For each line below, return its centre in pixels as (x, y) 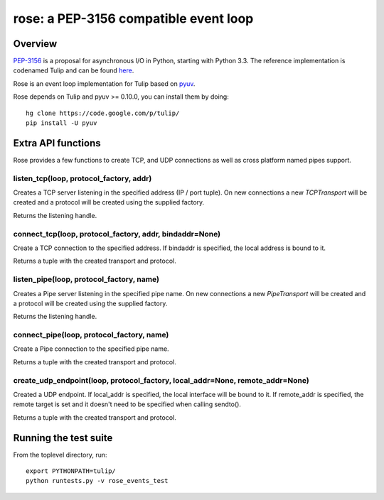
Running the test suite (63, 438)
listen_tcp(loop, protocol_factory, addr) (82, 178)
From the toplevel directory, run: (60, 455)
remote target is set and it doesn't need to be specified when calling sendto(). (127, 404)
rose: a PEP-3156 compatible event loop (133, 18)
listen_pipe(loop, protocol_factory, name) (86, 279)
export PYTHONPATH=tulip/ (71, 471)
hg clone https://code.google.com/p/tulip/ (103, 113)
